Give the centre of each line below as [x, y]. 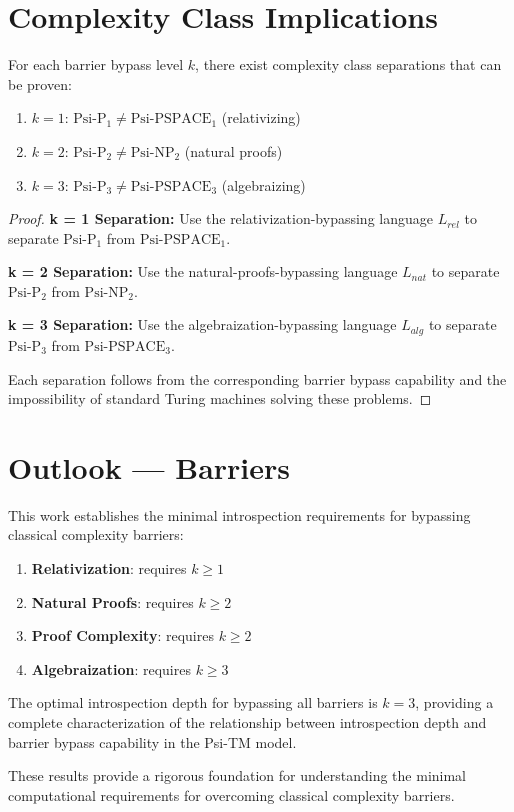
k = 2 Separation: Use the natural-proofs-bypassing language [203, 271]
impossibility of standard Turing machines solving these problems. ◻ [220, 398]
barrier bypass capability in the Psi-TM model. [152, 741]
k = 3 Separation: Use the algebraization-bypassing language [202, 324]
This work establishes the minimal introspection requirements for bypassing [239, 514]
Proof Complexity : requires [122, 635]
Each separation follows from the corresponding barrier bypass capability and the [257, 378]
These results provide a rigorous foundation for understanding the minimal [237, 775]
